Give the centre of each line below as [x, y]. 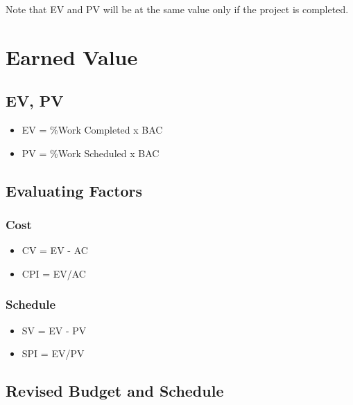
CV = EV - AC [55, 250]
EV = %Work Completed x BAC [92, 130]
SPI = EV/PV [53, 353]
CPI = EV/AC [54, 273]
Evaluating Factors [74, 190]
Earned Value [72, 56]
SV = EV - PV [54, 330]
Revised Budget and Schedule [115, 391]
